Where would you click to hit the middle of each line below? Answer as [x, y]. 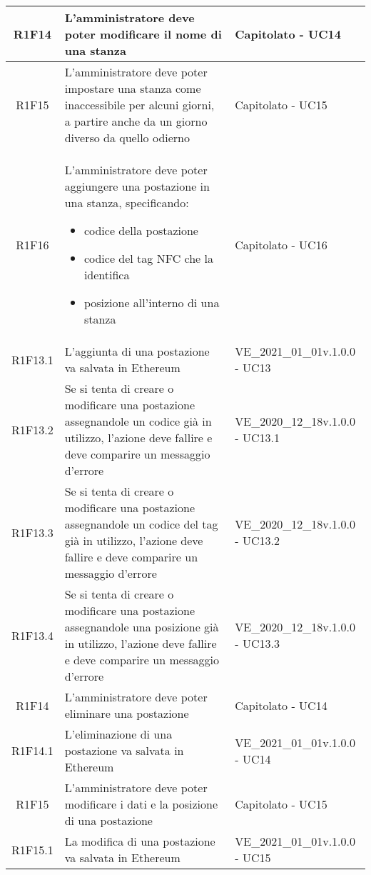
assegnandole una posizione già [142, 627]
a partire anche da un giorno [136, 121]
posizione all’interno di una [152, 302]
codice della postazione [141, 230]
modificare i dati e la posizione [141, 804]
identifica [107, 275]
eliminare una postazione [127, 713]
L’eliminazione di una [118, 734]
